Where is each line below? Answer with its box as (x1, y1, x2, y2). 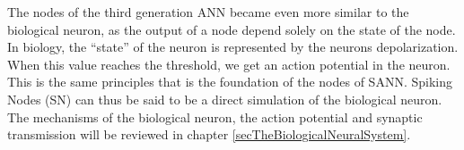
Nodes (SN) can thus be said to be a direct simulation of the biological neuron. (7, 89, 442, 108)
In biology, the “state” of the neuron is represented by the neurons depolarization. (7, 37, 459, 56)
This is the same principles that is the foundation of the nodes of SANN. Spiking (7, 72, 452, 91)
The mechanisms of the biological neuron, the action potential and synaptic (7, 107, 423, 126)
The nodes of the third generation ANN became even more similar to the (7, 3, 409, 21)
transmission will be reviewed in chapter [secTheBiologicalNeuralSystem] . (7, 125, 411, 144)
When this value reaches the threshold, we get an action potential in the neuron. (7, 54, 451, 73)
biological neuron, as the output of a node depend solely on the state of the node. (7, 20, 456, 38)
